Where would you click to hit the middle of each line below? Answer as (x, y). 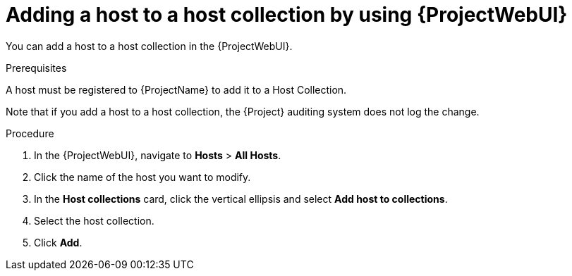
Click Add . (58, 242)
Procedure (30, 133)
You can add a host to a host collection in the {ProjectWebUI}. (149, 46)
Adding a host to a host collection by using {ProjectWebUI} (287, 15)
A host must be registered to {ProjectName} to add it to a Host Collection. (176, 89)
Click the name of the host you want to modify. (142, 177)
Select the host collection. (94, 220)
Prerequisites (36, 68)
